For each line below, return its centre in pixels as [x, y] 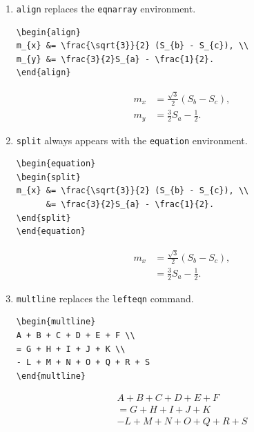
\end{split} [43, 218]
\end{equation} [51, 232]
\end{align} [43, 73]
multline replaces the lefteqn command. [105, 298]
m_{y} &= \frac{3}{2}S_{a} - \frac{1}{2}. [115, 59]
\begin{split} [48, 177]
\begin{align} [48, 32]
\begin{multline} [56, 322]
